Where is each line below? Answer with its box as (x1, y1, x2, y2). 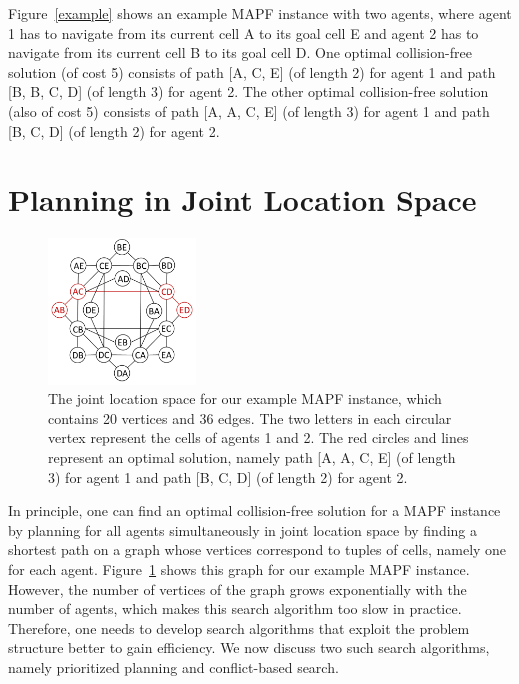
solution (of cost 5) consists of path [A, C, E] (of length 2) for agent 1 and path (8, 61, 496, 82)
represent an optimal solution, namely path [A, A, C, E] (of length (48, 446, 456, 467)
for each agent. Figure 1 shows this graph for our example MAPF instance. (8, 558, 470, 579)
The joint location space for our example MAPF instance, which (48, 388, 442, 409)
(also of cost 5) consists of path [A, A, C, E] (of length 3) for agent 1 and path (8, 100, 490, 121)
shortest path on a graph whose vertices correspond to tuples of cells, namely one (8, 539, 507, 560)
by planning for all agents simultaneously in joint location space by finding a (8, 519, 478, 540)
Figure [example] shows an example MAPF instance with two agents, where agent (8, 3, 512, 23)
